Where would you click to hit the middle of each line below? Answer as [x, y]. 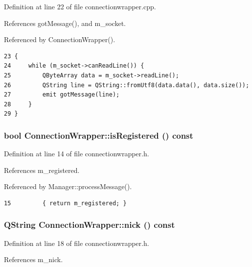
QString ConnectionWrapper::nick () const [90, 225]
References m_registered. [42, 170]
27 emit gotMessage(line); [62, 95]
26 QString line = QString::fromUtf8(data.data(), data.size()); [127, 85]
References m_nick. [34, 259]
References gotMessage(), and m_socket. [65, 23]
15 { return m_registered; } [65, 203]
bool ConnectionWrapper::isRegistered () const [99, 135]
